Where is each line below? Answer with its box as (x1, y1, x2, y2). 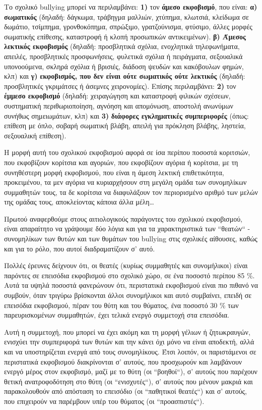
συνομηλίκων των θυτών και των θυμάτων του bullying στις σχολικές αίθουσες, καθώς (4, 233, 257, 244)
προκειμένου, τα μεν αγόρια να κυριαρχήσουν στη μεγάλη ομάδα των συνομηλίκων (4, 177, 247, 187)
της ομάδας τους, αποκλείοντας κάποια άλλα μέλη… (4, 196, 154, 207)
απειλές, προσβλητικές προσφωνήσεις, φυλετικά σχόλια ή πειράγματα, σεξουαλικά (4, 50, 243, 61)
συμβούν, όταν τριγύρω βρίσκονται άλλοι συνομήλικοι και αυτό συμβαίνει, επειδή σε (4, 290, 252, 300)
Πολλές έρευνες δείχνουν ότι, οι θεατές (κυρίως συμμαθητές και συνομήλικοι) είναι (4, 260, 248, 271)
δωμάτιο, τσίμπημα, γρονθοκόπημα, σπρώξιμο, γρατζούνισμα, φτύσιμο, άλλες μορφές (4, 21, 252, 32)
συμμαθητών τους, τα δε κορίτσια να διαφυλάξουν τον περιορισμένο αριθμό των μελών (4, 186, 258, 197)
